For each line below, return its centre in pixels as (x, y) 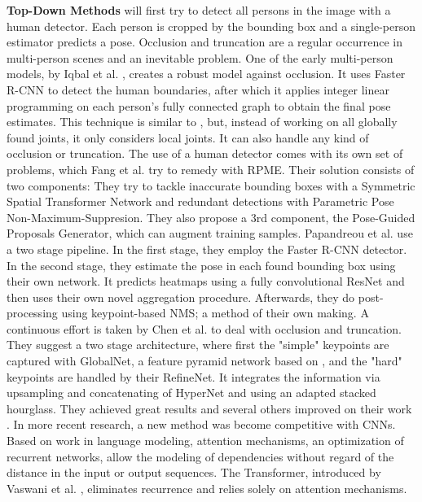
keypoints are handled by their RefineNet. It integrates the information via (193, 376)
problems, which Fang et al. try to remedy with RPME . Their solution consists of (211, 169)
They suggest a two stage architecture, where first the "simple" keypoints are (198, 345)
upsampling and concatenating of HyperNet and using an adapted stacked (191, 393)
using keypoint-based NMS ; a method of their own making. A (215, 313)
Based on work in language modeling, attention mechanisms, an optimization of (205, 441)
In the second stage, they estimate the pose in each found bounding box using (201, 265)
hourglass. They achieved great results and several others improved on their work (209, 408)
